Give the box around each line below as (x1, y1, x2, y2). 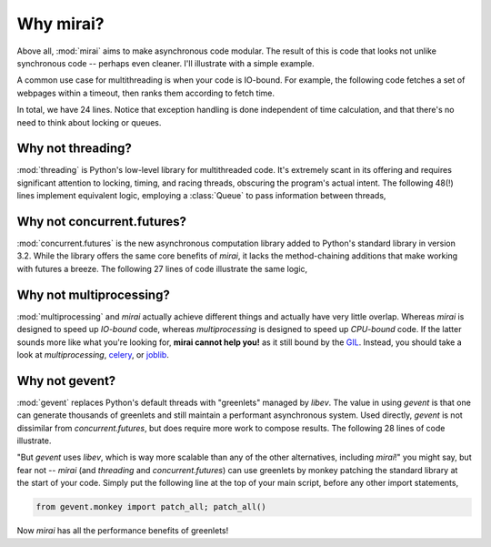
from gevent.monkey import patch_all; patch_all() (35, 501, 267, 512)
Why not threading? (16, 141, 132, 157)
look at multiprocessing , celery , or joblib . (16, 349, 170, 360)
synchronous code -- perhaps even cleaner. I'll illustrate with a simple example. (16, 57, 315, 68)
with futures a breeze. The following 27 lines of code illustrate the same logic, (16, 263, 308, 274)
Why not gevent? (16, 373, 116, 389)
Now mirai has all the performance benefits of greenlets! (16, 525, 229, 536)
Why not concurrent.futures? (16, 214, 186, 229)
